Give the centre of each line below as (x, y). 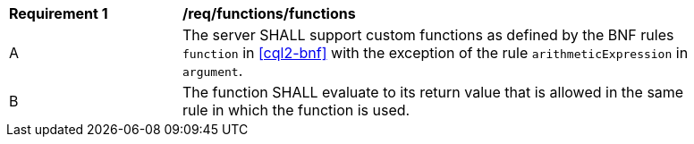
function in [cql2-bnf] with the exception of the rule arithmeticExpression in (436, 53)
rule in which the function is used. (296, 110)
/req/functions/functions (269, 13)
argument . (213, 71)
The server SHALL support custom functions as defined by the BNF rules (428, 35)
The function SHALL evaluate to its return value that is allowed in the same (433, 92)
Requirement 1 (59, 13)
